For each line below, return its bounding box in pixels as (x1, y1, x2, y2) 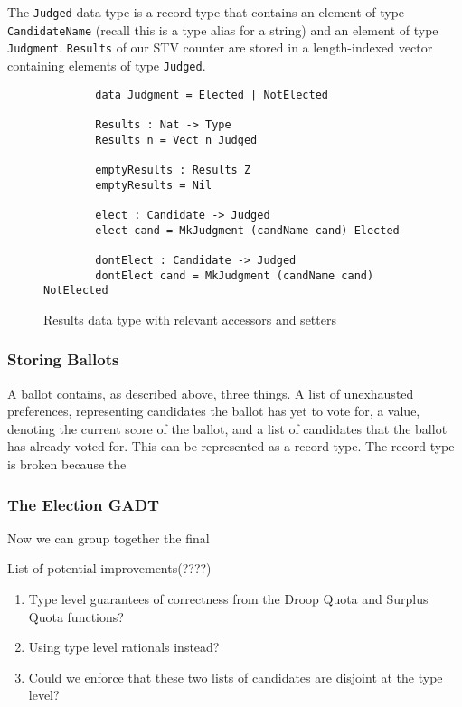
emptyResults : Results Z (95, 163, 251, 176)
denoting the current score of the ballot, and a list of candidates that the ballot (7, 419, 448, 438)
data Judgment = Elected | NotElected (95, 88, 328, 101)
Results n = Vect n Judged (95, 133, 258, 146)
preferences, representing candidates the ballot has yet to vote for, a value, (7, 401, 420, 420)
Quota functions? (28, 607, 124, 626)
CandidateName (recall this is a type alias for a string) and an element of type (7, 20, 438, 39)
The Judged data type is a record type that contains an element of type (7, 3, 405, 21)
